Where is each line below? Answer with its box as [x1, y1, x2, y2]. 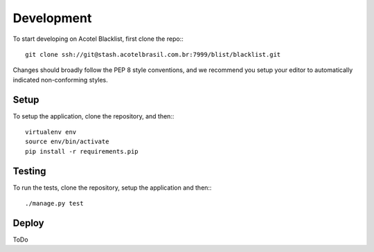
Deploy [12, 217, 44, 228]
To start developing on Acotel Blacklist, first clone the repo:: [12, 35, 184, 43]
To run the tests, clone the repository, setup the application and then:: [12, 183, 212, 192]
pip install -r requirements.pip [25, 147, 139, 155]
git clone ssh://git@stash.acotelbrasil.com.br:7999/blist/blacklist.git [25, 51, 281, 58]
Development [12, 10, 92, 26]
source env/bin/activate [25, 138, 109, 145]
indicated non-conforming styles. [12, 75, 109, 84]
